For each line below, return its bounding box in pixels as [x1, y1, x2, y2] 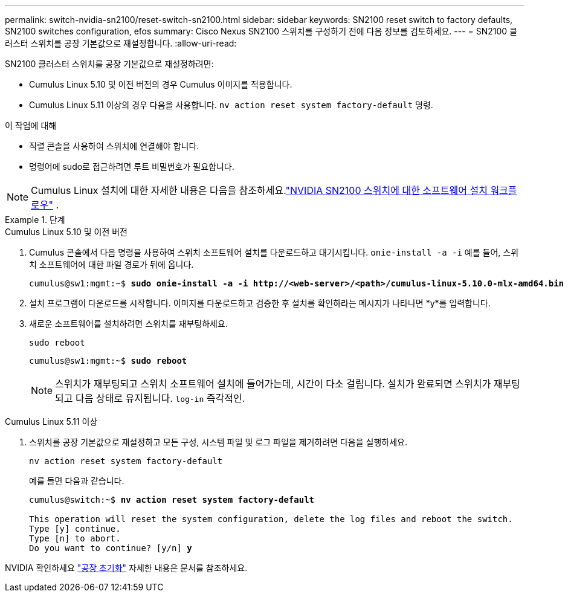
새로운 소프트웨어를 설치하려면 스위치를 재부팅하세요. [29, 318, 228, 329]
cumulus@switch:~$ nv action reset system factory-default [29, 495, 315, 505]
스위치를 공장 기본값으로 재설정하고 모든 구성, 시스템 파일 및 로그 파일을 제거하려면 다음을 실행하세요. [29, 437, 407, 447]
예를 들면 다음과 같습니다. [29, 476, 124, 486]
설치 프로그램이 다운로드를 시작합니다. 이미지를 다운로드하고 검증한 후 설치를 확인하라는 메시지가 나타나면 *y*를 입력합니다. [29, 298, 491, 308]
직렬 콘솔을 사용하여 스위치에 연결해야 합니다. [29, 141, 199, 151]
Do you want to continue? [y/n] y [29, 543, 192, 553]
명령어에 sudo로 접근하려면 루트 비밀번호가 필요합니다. [29, 161, 234, 172]
